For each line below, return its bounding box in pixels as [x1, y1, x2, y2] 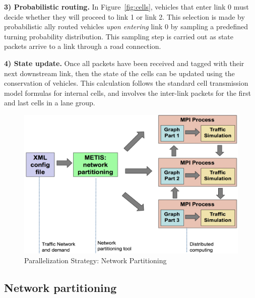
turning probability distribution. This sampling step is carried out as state [4, 31, 234, 41]
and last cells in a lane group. [4, 97, 95, 108]
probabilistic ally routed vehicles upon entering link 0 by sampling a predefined [4, 21, 248, 32]
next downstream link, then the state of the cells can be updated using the [4, 68, 235, 78]
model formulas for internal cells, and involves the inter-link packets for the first [4, 87, 251, 98]
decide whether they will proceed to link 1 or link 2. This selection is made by [4, 11, 245, 22]
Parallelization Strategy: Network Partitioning [24, 255, 167, 266]
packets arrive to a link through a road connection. [4, 41, 161, 51]
